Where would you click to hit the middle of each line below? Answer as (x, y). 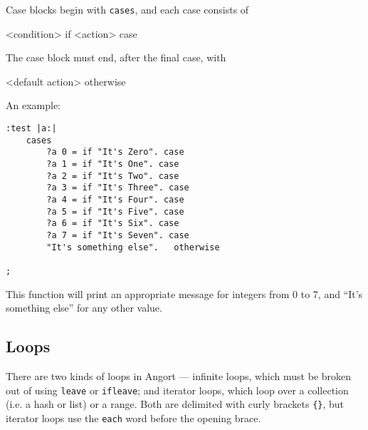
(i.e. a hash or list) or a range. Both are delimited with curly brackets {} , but (175, 404)
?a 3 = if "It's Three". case (118, 188)
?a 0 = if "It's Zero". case (115, 152)
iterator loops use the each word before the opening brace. (133, 418)
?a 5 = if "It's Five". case (115, 211)
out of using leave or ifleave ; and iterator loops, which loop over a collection (177, 390)
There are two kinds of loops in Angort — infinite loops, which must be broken (179, 375)
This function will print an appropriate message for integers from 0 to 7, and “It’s (184, 293)
